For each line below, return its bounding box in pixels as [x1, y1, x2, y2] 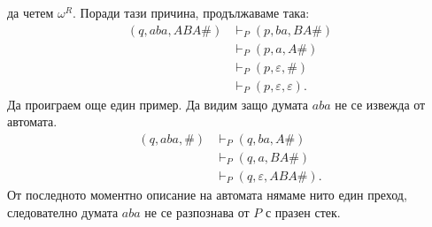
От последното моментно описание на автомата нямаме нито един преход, [7, 185, 407, 203]
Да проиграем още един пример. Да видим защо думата [7, 95, 309, 113]
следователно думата [7, 202, 119, 221]
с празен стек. [265, 202, 341, 221]
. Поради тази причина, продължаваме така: [73, 4, 310, 21]
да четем [7, 4, 54, 21]
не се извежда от [335, 95, 426, 113]
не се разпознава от [144, 202, 250, 221]
